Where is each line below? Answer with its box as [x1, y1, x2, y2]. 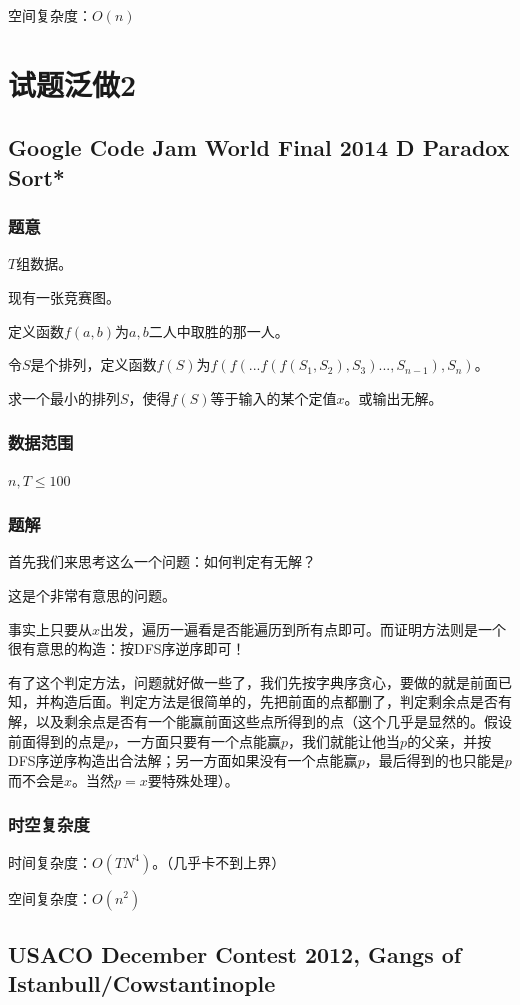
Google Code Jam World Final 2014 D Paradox [8, 132, 510, 163]
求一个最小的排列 [8, 387, 120, 408]
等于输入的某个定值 [210, 387, 337, 408]
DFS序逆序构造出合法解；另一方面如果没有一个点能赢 [8, 750, 358, 771]
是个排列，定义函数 [30, 354, 157, 375]
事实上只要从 [8, 618, 92, 639]
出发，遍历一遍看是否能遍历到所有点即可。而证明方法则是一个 [100, 618, 507, 639]
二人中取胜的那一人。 [148, 320, 289, 341]
